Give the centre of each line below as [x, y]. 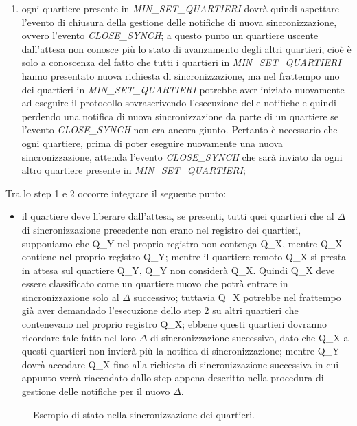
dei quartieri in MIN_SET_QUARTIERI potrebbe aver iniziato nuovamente [183, 89]
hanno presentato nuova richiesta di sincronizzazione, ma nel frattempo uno [181, 75]
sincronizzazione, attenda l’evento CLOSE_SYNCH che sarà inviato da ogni [182, 156]
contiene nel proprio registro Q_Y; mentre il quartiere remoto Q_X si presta [184, 257]
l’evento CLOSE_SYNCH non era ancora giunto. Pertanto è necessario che [180, 130]
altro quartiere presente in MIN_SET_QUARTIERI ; [134, 170]
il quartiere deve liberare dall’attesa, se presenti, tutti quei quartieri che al [178, 216]
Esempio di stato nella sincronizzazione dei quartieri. [144, 414]
